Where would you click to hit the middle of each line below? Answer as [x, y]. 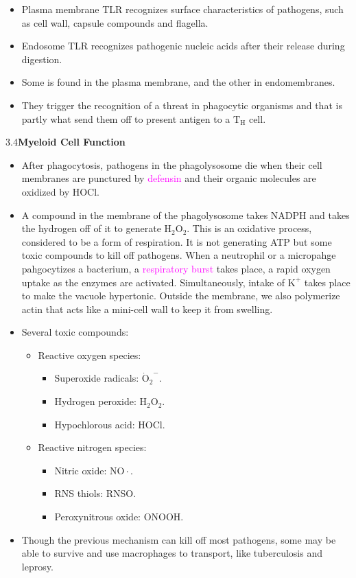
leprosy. [37, 566]
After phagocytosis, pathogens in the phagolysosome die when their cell [172, 164]
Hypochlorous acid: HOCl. [110, 424]
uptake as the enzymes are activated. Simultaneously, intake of [153, 282]
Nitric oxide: [81, 470]
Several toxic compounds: [75, 332]
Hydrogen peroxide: [95, 401]
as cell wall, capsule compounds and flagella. [115, 22]
